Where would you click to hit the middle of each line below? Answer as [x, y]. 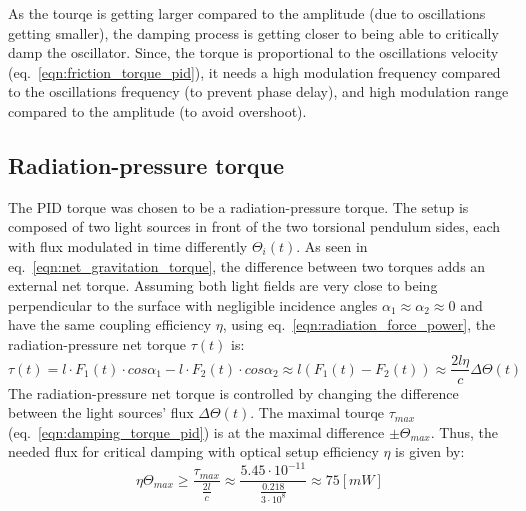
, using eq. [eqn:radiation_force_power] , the [359, 324]
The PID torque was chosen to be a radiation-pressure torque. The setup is [238, 206]
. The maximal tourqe [317, 412]
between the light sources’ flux [101, 412]
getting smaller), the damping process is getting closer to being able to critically [253, 32]
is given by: [430, 451]
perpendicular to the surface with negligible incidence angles [193, 304]
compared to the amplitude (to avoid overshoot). [157, 110]
